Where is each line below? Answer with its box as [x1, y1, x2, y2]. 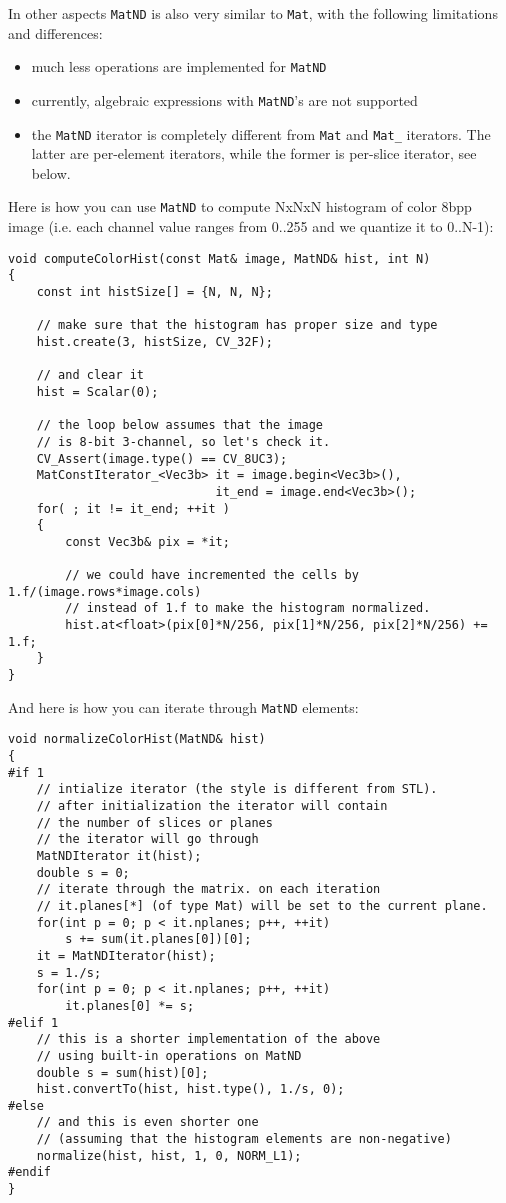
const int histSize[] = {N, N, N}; [36, 284, 273, 299]
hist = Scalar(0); [36, 384, 159, 399]
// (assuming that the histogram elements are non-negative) [36, 1132, 452, 1147]
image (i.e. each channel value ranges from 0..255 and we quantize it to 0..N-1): [8, 216, 494, 237]
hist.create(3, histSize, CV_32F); [36, 334, 273, 349]
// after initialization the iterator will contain [36, 799, 388, 813]
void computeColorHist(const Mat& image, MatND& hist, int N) [8, 251, 431, 266]
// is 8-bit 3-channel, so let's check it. [36, 434, 331, 449]
